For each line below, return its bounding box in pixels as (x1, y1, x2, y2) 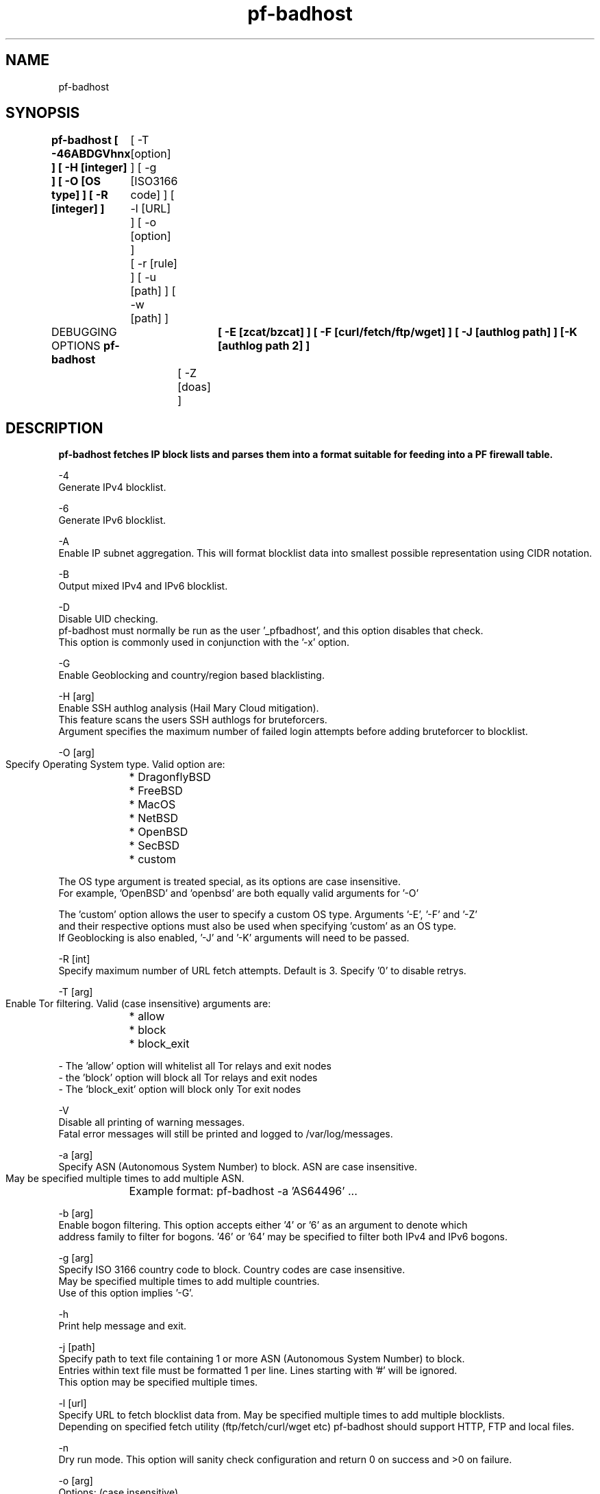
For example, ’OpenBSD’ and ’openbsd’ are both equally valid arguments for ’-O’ (58, 887, 419, 900)
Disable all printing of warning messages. (58, 1116, 245, 1129)
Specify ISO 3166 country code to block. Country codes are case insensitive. (58, 1264, 405, 1276)
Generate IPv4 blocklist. (58, 481, 166, 494)
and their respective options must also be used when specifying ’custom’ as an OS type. (58, 920, 457, 932)
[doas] (177, 380, 211, 394)
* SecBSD (129, 839, 180, 853)
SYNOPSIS (5, 104, 80, 122)
